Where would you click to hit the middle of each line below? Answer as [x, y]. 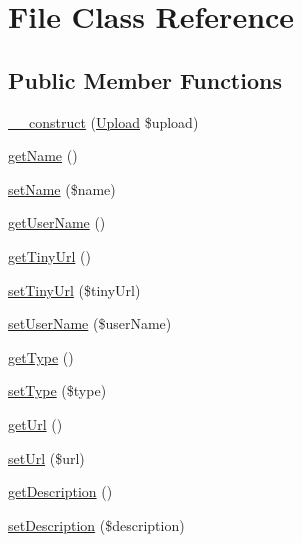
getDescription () [60, 491]
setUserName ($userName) [90, 323]
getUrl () [35, 423]
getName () [43, 155]
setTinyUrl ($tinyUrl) [74, 289]
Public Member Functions [145, 79]
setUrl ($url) [46, 457]
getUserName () [57, 222]
